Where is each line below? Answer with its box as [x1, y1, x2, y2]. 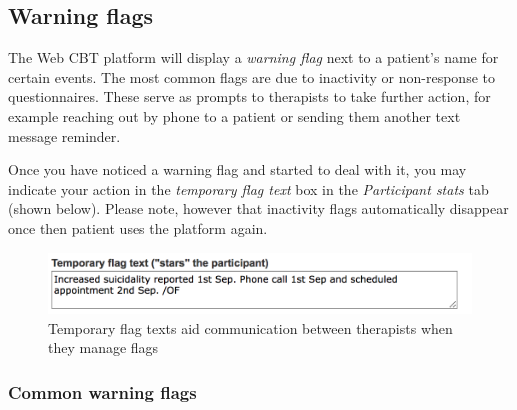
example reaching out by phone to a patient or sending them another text [8, 105, 461, 126]
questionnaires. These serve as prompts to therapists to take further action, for [8, 86, 491, 107]
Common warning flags [8, 379, 197, 404]
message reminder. [8, 125, 121, 146]
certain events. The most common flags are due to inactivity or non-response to [8, 66, 495, 87]
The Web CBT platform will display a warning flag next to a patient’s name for [8, 47, 499, 68]
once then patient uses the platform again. [8, 217, 268, 238]
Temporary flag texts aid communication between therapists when [48, 317, 453, 338]
